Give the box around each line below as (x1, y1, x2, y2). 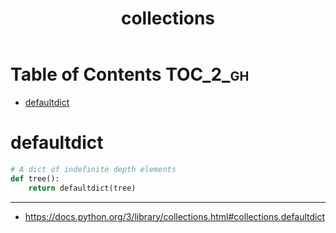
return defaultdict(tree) (28, 183, 137, 193)
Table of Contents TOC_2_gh (10, 63, 250, 86)
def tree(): (10, 173, 60, 184)
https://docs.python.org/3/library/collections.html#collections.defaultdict (24, 210, 326, 222)
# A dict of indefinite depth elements (10, 164, 177, 174)
